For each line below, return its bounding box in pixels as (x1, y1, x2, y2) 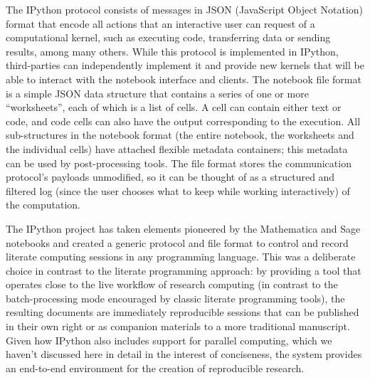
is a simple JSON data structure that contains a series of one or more (6, 85, 309, 100)
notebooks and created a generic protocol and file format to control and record (6, 235, 349, 250)
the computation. (6, 197, 81, 212)
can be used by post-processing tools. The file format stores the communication (6, 155, 351, 170)
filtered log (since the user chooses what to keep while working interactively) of (6, 183, 350, 198)
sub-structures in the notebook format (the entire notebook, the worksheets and (6, 127, 354, 142)
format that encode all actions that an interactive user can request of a (6, 16, 315, 31)
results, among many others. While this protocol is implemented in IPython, (6, 43, 339, 58)
